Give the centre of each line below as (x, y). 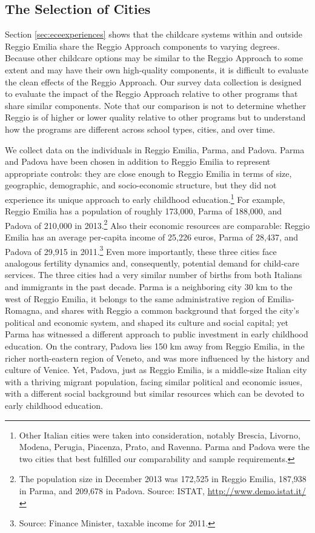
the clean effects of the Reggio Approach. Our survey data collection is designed (153, 81)
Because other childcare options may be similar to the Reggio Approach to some (154, 58)
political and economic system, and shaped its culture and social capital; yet (147, 322)
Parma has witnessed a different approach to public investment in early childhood (157, 334)
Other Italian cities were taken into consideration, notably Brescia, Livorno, (160, 435)
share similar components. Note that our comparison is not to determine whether (156, 105)
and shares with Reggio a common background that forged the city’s (172, 310)
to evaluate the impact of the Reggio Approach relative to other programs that (151, 94)
